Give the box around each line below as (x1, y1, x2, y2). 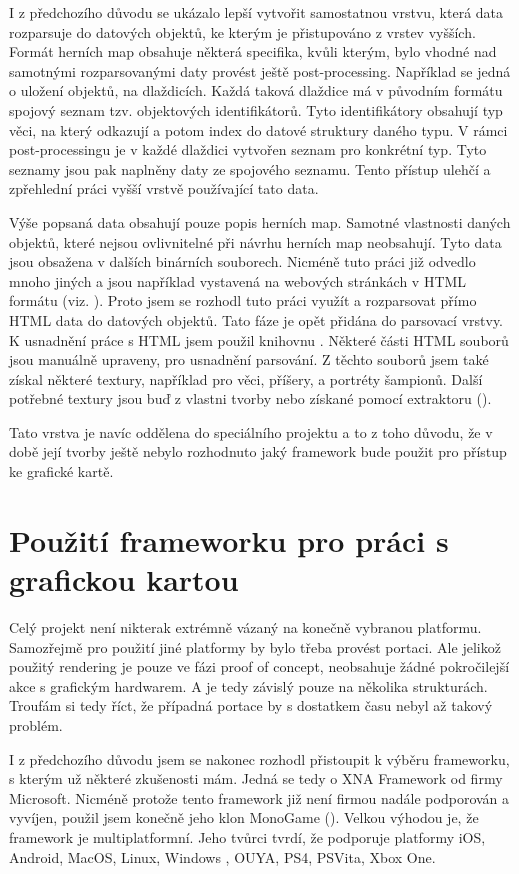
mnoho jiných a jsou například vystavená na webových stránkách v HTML (9, 270, 467, 291)
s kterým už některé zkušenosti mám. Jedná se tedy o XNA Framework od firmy (9, 768, 503, 789)
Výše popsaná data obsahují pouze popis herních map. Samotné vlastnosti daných (9, 211, 511, 232)
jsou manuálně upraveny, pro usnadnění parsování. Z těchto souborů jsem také (9, 349, 489, 370)
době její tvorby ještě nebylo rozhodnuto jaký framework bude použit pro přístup (9, 441, 507, 462)
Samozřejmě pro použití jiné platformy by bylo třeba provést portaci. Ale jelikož (9, 636, 501, 657)
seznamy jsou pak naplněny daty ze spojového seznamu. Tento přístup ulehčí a (9, 158, 491, 179)
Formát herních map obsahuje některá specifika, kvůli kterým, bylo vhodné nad (9, 41, 497, 62)
